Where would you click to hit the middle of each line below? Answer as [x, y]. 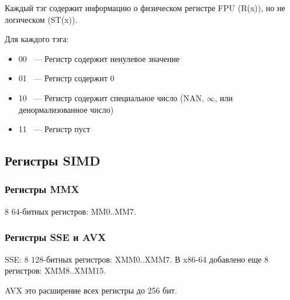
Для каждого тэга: [37, 39]
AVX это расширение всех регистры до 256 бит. [91, 290]
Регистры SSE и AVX [56, 237]
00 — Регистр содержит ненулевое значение [99, 58]
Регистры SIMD [53, 161]
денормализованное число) [66, 109]
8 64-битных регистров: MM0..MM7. [70, 211]
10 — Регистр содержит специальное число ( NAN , [111, 97]
